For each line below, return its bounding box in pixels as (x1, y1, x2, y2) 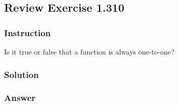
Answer (4, 91, 36, 104)
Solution (4, 68, 39, 81)
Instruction (4, 26, 51, 39)
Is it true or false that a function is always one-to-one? (4, 46, 174, 57)
